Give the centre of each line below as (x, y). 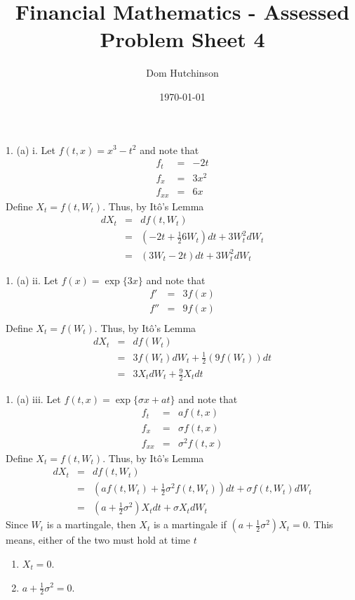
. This (320, 524)
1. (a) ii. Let (32, 280)
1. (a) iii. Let (33, 398)
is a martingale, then (91, 524)
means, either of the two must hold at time (98, 540)
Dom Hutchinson (182, 73)
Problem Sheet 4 (182, 39)
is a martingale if (190, 524)
